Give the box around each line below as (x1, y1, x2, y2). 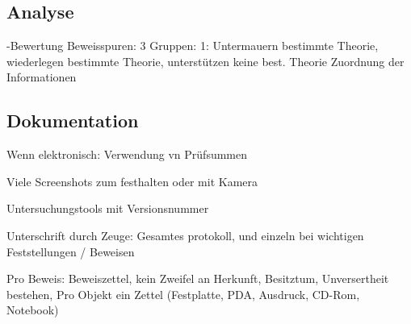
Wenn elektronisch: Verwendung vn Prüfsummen (6, 146, 248, 163)
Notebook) (6, 301, 59, 318)
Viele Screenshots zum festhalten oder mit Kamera (6, 172, 258, 189)
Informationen (6, 69, 77, 85)
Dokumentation (6, 108, 139, 133)
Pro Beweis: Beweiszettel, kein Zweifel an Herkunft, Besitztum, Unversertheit (6, 270, 389, 287)
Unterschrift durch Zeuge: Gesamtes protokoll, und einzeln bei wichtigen (6, 226, 364, 243)
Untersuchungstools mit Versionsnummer (6, 200, 209, 217)
